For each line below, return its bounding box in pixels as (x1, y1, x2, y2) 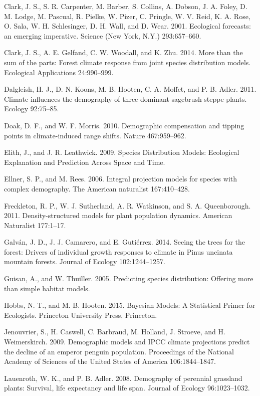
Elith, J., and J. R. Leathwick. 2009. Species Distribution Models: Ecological (4, 147, 239, 157)
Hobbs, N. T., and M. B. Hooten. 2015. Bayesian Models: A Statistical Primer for (4, 300, 255, 310)
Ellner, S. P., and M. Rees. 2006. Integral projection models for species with (4, 173, 237, 184)
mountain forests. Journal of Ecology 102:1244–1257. (4, 256, 165, 267)
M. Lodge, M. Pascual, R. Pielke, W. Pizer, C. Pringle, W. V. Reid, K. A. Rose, (4, 11, 250, 21)
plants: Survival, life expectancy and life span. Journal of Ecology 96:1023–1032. (4, 382, 250, 393)
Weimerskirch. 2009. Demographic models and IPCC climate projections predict (4, 336, 250, 347)
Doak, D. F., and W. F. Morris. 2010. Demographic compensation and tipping (4, 120, 244, 130)
